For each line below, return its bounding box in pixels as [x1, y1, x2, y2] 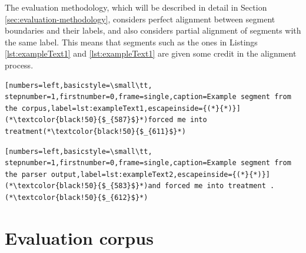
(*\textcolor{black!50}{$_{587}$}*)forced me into [5, 116, 207, 124]
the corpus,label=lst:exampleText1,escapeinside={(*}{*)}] [5, 104, 241, 113]
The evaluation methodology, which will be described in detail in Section [5, 1, 267, 13]
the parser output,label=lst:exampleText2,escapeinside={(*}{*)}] [5, 170, 271, 179]
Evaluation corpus [5, 225, 154, 249]
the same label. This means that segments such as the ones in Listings [5, 35, 258, 48]
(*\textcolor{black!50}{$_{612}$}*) [5, 193, 148, 202]
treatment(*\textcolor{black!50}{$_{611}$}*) [5, 127, 186, 136]
